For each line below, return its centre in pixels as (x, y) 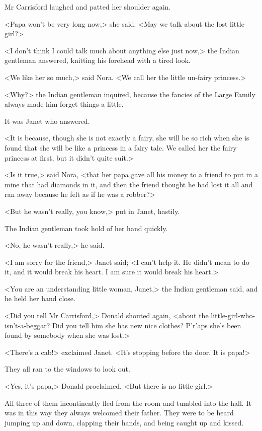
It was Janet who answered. (47, 121)
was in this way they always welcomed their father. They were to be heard (119, 413)
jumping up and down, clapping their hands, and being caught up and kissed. (124, 422)
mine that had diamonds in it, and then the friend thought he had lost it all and (129, 184)
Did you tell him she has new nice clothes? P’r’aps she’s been (147, 325)
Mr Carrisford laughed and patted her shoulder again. (88, 7)
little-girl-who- (233, 315)
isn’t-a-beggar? (27, 325)
